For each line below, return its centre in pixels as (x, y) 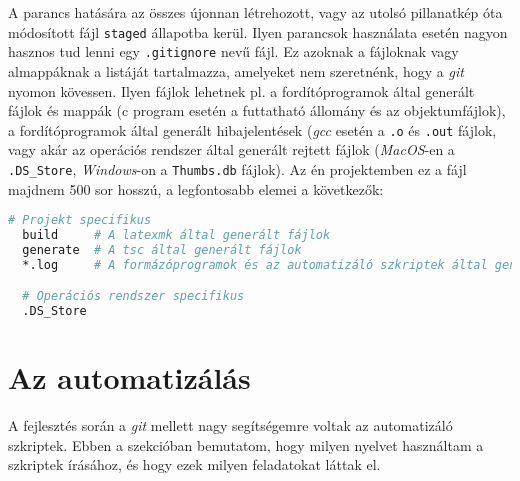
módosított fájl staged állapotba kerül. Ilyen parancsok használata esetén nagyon (258, 31)
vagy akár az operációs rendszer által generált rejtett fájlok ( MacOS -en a (231, 149)
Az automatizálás (129, 377)
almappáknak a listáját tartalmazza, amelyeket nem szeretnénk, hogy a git (236, 70)
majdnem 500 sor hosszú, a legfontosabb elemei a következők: (196, 188)
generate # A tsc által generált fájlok (162, 249)
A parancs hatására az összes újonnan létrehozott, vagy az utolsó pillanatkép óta (255, 12)
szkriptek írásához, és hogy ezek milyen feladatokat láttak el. (194, 464)
